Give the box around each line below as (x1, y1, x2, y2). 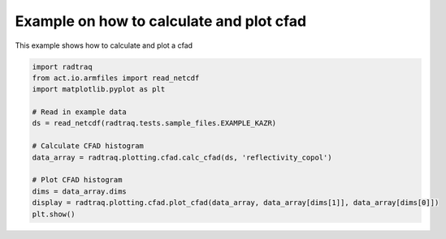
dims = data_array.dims (32, 186, 128, 196)
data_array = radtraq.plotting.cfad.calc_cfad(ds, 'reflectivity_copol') (32, 152, 332, 162)
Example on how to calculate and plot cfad (15, 12, 307, 30)
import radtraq (32, 62, 93, 71)
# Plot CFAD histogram (32, 175, 123, 185)
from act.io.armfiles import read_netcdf (32, 73, 200, 83)
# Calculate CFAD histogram (32, 142, 144, 151)
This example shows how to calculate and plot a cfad (15, 41, 193, 50)
